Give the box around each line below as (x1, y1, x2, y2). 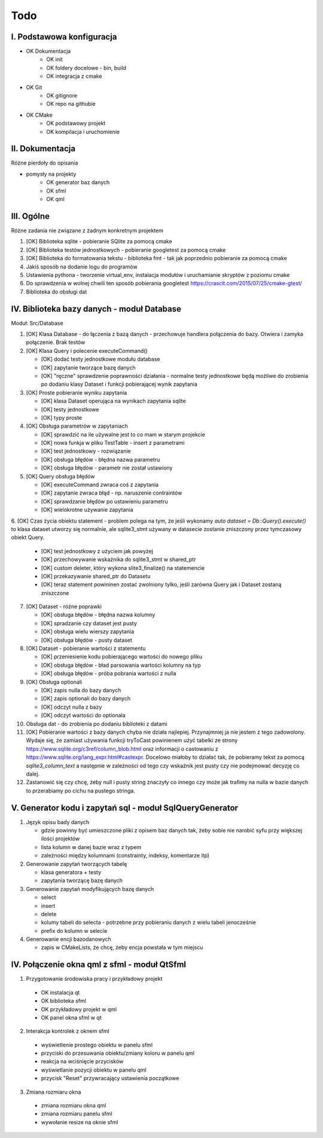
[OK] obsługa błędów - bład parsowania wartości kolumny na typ (41, 661, 202, 669)
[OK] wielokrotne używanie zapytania (41, 506, 134, 514)
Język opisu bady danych (26, 818, 90, 825)
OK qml (46, 196, 65, 203)
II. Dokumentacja (11, 144, 76, 154)
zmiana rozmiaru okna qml (41, 1102, 106, 1109)
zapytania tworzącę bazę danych (41, 877, 123, 884)
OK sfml (46, 187, 66, 194)
